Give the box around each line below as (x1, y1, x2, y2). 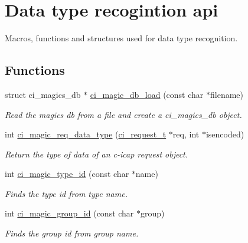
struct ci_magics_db (5, 88, 81, 100)
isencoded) (205, 128, 244, 140)
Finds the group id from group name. (5, 227, 139, 239)
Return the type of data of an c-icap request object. (5, 147, 188, 160)
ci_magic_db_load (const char (90, 88, 204, 100)
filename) (210, 88, 243, 100)
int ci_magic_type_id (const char (5, 168, 129, 180)
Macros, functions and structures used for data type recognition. (5, 32, 238, 44)
